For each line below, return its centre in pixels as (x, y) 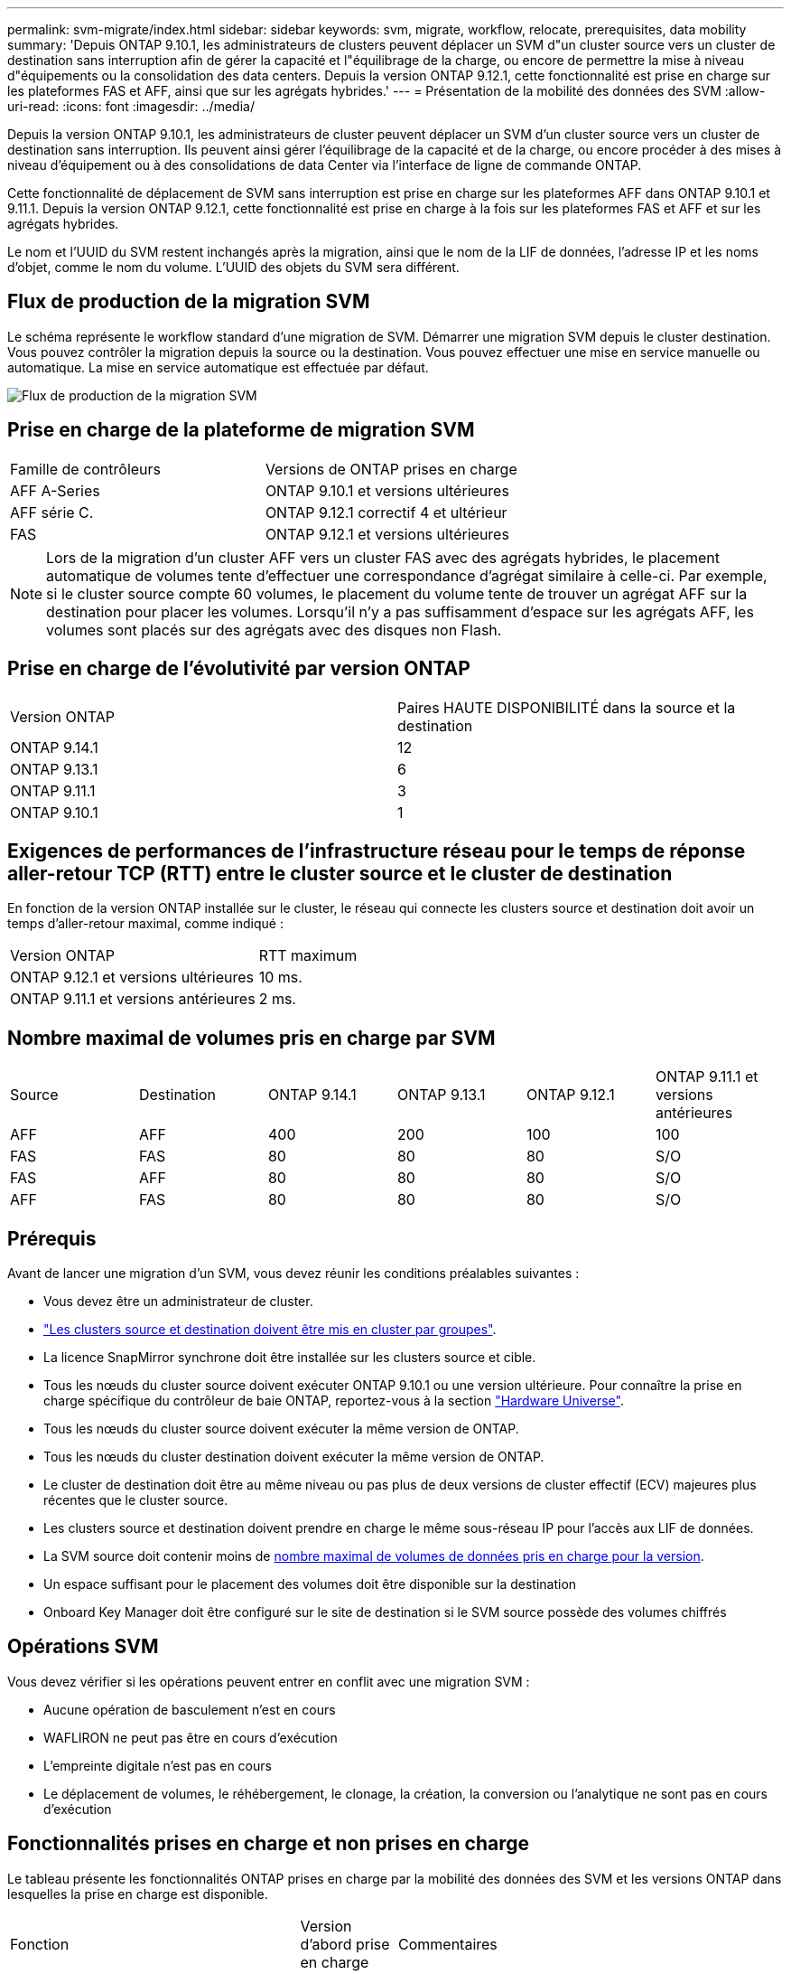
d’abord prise (345, 1944)
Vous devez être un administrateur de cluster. (178, 1302)
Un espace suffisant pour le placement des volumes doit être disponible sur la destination (310, 1584)
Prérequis (52, 1238)
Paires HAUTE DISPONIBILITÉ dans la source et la (567, 707)
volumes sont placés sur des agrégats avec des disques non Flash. (274, 630)
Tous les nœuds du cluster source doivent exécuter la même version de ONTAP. (281, 1429)
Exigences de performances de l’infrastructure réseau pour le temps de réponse (377, 851)
